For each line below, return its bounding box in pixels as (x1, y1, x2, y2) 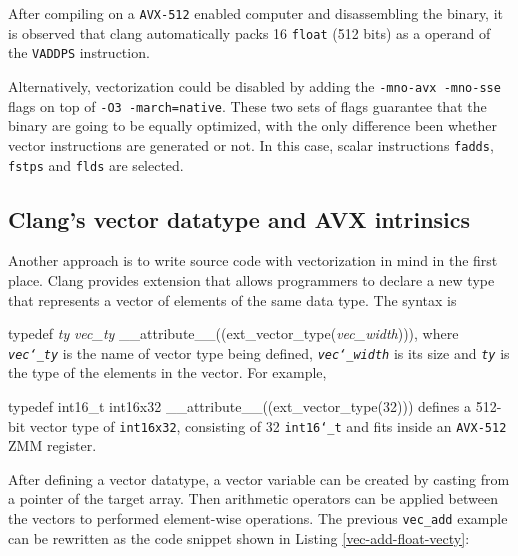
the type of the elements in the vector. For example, (8, 362, 327, 383)
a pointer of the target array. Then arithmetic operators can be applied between (8, 488, 498, 509)
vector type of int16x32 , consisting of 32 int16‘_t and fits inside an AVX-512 (29, 415, 507, 436)
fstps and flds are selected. (8, 154, 184, 175)
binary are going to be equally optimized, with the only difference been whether (8, 115, 498, 136)
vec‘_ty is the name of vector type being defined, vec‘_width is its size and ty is (8, 342, 510, 363)
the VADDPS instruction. (8, 42, 150, 63)
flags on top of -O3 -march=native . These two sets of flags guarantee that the (8, 95, 487, 116)
